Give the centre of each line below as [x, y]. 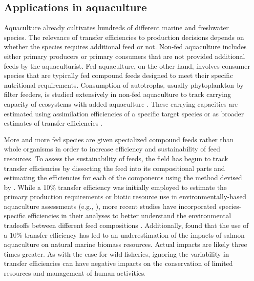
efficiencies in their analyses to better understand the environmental [129, 215]
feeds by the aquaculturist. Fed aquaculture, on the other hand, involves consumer [127, 66]
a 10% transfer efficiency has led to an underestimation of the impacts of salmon [124, 234]
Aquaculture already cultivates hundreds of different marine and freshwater [116, 28]
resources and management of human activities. [75, 273]
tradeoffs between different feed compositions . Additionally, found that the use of [126, 225]
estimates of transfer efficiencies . [53, 123]
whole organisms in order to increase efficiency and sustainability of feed [112, 149]
